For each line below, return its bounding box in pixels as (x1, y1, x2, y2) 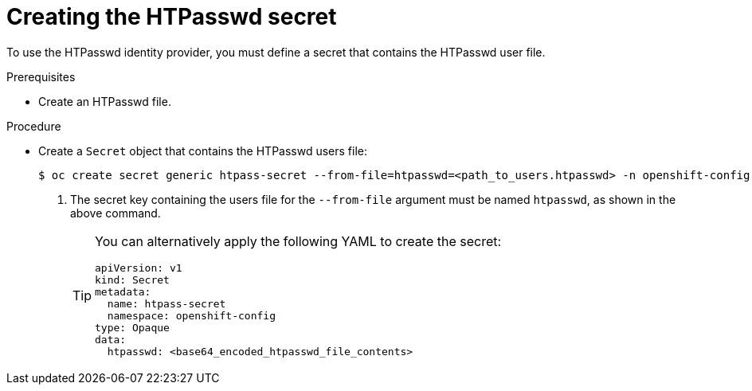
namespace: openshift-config (107, 309, 276, 322)
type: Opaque (95, 321, 170, 334)
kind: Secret (95, 273, 170, 286)
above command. (70, 205, 161, 220)
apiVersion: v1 (95, 261, 182, 274)
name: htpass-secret (107, 297, 226, 310)
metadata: (95, 285, 151, 298)
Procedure (6, 119, 61, 133)
